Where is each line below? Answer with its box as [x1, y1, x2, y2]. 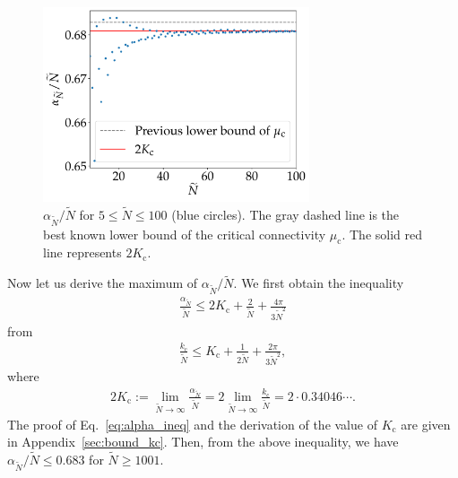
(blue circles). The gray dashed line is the [171, 204, 400, 223]
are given [401, 414, 451, 433]
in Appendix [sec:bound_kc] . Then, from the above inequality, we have [7, 432, 399, 451]
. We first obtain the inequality [233, 274, 404, 292]
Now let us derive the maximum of [7, 274, 198, 292]
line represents [43, 243, 122, 262]
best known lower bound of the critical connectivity [43, 224, 326, 243]
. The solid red [341, 224, 422, 243]
